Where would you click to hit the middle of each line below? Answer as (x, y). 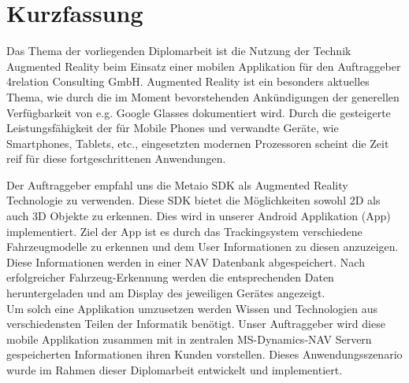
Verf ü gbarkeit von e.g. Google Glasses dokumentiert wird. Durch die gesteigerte (199, 112)
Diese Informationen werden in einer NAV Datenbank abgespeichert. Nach (186, 261)
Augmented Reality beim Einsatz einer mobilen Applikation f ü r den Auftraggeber (204, 66)
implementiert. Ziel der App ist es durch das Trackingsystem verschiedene (184, 231)
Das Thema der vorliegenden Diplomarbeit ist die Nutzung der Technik (179, 51)
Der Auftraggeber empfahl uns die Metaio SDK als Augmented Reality (177, 184)
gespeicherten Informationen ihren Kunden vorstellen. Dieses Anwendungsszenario (204, 354)
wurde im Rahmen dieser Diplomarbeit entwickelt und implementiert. (175, 370)
